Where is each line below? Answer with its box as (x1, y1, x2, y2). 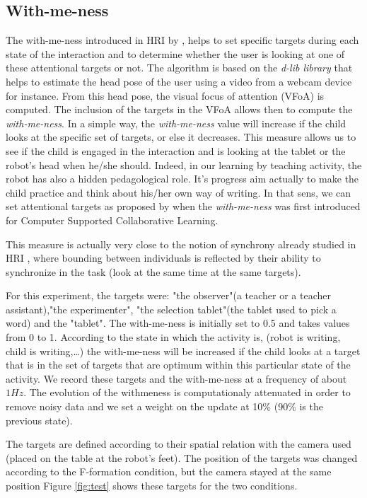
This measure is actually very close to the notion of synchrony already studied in (6, 236, 356, 251)
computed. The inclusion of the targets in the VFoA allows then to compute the (6, 102, 353, 117)
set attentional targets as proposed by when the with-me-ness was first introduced (6, 199, 361, 214)
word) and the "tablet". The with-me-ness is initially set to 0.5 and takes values (6, 315, 350, 330)
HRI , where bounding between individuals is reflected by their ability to (6, 250, 321, 265)
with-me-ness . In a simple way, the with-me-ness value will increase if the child (6, 115, 346, 130)
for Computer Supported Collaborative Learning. (6, 212, 219, 227)
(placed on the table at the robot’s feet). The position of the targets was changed (6, 450, 358, 465)
